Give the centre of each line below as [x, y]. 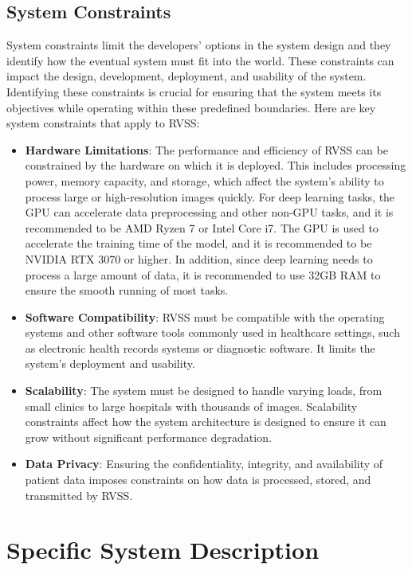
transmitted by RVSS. [79, 495]
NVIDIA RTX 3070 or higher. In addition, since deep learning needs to [199, 258]
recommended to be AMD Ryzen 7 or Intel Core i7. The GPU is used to [202, 227]
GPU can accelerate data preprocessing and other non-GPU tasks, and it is [209, 212]
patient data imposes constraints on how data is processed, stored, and [198, 480]
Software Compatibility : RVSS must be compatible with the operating [205, 316]
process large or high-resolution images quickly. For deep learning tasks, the [210, 196]
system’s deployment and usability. [110, 363]
